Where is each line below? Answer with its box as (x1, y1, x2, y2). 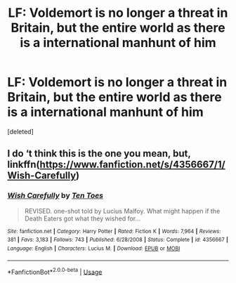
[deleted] (7, 127, 34, 136)
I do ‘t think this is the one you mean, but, (7, 147, 191, 159)
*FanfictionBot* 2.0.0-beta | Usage (7, 266, 103, 276)
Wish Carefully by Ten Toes (7, 191, 104, 201)
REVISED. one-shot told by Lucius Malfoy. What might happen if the (24, 206, 221, 215)
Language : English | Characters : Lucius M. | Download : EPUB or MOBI (7, 244, 181, 252)
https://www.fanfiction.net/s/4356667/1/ (39, 159, 226, 171)
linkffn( (7, 159, 40, 171)
